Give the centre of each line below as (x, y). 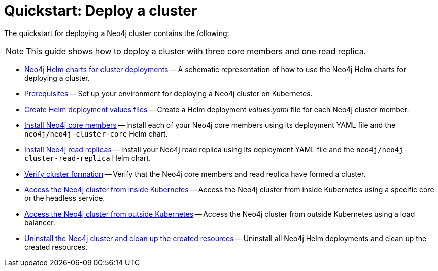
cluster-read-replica (67, 158)
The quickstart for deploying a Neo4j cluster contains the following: (117, 33)
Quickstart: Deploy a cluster (101, 11)
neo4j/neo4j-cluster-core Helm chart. (96, 133)
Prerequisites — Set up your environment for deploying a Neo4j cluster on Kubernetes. (169, 93)
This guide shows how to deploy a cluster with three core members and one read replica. (196, 51)
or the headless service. (65, 198)
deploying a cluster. (57, 78)
